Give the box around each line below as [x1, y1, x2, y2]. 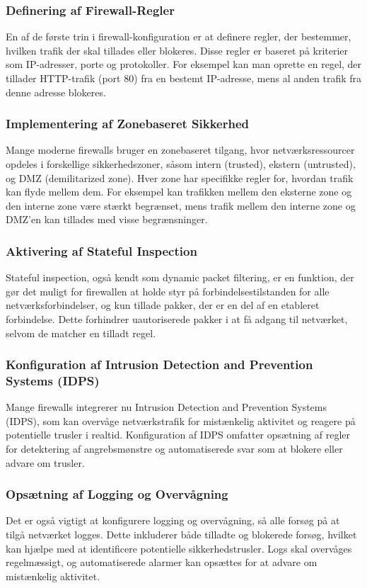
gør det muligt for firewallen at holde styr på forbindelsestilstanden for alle [6, 283, 330, 298]
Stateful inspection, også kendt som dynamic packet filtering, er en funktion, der [6, 270, 354, 285]
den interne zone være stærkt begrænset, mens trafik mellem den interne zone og [6, 198, 356, 213]
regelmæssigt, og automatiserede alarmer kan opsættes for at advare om [6, 555, 318, 570]
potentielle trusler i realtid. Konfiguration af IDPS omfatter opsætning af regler [6, 427, 350, 442]
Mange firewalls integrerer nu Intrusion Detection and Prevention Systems [6, 400, 327, 414]
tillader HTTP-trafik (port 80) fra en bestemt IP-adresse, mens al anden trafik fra [6, 71, 362, 85]
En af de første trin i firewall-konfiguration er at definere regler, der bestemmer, [6, 29, 351, 44]
